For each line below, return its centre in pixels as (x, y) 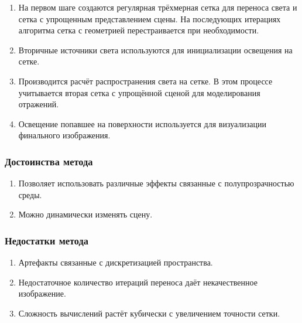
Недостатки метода (47, 240)
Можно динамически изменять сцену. (85, 214)
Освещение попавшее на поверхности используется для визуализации (142, 123)
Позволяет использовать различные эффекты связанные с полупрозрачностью (156, 183)
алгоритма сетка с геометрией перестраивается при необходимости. (139, 30)
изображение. (42, 293)
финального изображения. (64, 135)
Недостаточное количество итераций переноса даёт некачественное (138, 282)
